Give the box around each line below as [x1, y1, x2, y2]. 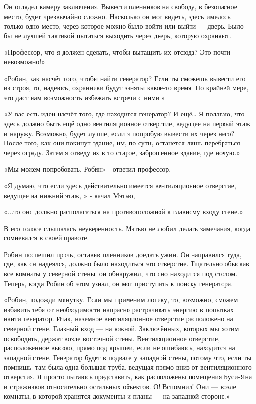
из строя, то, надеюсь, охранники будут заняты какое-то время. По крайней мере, [4, 83, 249, 93]
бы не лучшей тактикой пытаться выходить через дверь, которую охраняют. [4, 30, 231, 40]
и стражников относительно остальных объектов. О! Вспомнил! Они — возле [4, 381, 236, 391]
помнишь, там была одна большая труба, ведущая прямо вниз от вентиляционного [4, 362, 252, 372]
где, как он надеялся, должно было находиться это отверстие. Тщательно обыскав [4, 259, 249, 269]
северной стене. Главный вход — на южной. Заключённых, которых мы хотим [4, 323, 239, 334]
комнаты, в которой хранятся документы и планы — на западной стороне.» [4, 391, 230, 401]
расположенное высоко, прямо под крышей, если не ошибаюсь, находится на [4, 343, 235, 353]
